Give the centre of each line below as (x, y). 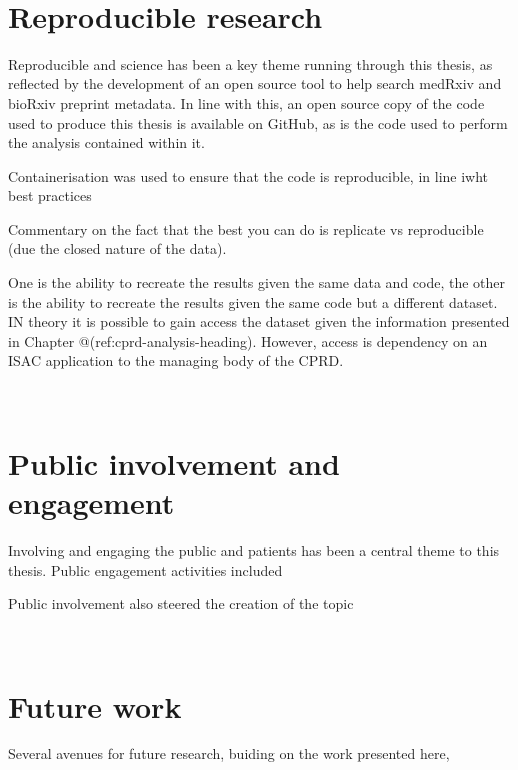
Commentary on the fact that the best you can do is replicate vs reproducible (246, 228)
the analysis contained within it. (106, 142)
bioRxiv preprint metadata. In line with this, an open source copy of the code (246, 102)
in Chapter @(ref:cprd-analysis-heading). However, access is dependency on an (248, 340)
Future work (95, 705)
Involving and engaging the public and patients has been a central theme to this (254, 549)
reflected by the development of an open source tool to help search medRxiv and (255, 83)
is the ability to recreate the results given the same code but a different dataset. (253, 301)
